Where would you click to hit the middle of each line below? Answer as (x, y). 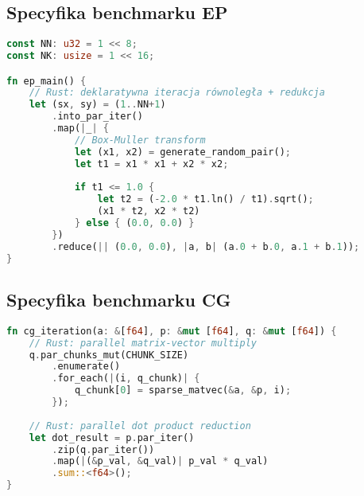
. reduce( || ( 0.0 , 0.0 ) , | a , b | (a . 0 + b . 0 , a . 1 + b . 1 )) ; (206, 246)
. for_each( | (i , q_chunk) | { (126, 379)
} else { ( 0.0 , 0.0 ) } (134, 223)
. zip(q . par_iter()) (103, 449)
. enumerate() (86, 367)
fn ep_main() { (46, 81)
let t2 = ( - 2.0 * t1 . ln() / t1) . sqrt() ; (205, 199)
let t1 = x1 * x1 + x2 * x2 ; (151, 164)
